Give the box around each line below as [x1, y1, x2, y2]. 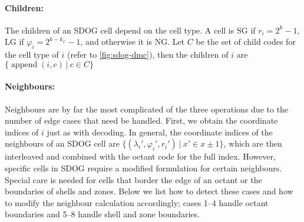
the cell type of [5, 48, 59, 61]
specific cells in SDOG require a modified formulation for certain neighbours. [5, 161, 282, 174]
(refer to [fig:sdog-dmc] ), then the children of [67, 48, 229, 61]
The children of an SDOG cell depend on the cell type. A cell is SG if [5, 24, 256, 36]
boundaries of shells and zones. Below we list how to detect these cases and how [5, 185, 293, 197]
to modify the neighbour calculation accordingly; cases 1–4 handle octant [5, 196, 269, 208]
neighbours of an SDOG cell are [5, 137, 120, 150]
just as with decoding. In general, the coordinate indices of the [47, 125, 273, 138]
